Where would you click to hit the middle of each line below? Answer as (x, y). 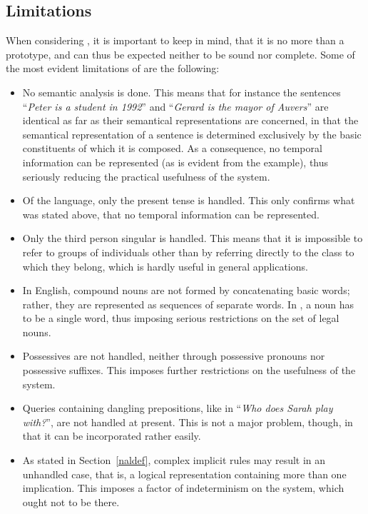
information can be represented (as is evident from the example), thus (175, 162)
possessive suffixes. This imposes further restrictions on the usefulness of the (189, 370)
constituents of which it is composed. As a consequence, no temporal (172, 148)
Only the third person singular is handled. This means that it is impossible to (193, 238)
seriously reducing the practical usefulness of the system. (146, 176)
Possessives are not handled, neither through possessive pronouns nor (174, 356)
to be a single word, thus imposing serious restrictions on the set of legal (181, 318)
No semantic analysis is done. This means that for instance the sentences (182, 92)
